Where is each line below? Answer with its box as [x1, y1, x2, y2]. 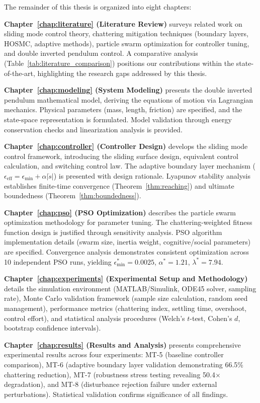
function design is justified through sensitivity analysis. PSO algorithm [4, 226, 222, 237]
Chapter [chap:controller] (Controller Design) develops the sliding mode [4, 141, 248, 151]
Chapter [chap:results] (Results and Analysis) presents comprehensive [4, 339, 241, 350]
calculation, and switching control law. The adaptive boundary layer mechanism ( [4, 160, 256, 171]
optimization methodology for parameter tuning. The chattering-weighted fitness [4, 217, 252, 227]
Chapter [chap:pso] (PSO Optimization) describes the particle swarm [4, 207, 236, 217]
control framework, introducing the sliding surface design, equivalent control [4, 150, 239, 161]
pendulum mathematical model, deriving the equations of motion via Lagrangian [4, 94, 253, 105]
